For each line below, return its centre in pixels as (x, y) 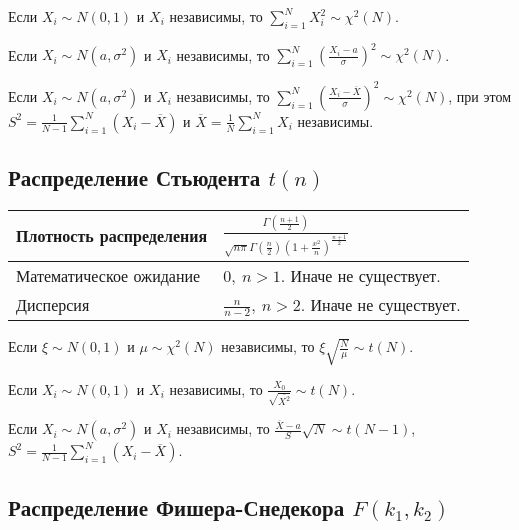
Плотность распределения (112, 236)
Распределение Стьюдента (134, 177)
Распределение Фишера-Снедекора (176, 506)
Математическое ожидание (108, 275)
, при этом (480, 95)
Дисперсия (53, 305)
